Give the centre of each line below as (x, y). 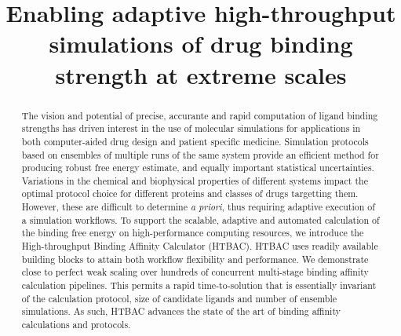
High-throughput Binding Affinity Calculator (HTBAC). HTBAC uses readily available (200, 246)
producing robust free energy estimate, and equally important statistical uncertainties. (198, 168)
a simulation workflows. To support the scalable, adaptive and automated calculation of (200, 219)
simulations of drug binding (201, 44)
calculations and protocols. (76, 325)
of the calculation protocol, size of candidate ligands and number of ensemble (179, 298)
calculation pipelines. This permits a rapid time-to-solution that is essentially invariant (199, 285)
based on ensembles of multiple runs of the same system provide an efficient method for (200, 154)
